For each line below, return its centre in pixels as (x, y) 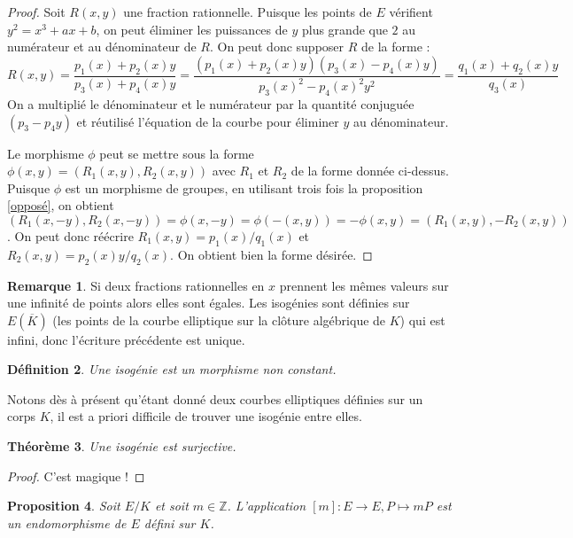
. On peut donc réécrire (70, 235)
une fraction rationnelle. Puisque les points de (248, 12)
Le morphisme (46, 153)
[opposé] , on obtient (61, 205)
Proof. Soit (36, 12)
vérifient (411, 12)
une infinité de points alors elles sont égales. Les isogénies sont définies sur (209, 303)
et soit (171, 506)
